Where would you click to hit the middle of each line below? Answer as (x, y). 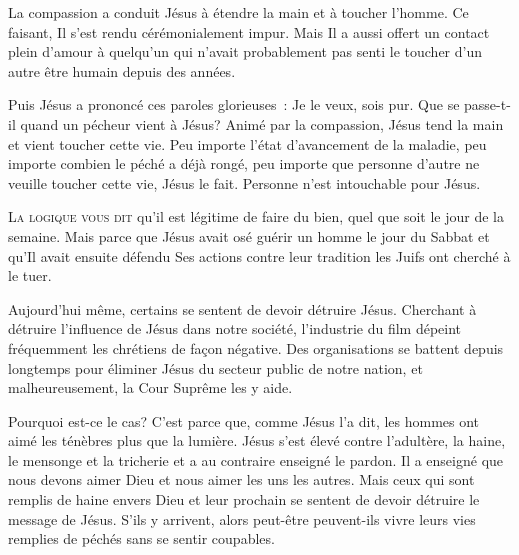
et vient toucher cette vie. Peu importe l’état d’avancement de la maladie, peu (247, 143)
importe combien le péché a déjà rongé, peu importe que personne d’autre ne (244, 163)
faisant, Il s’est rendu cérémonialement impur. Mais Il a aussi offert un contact (249, 31)
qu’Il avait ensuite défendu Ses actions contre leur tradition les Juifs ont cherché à (259, 255)
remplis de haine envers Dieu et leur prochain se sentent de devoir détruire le (244, 499)
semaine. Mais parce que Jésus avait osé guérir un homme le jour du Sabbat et (249, 235)
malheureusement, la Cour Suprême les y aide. (150, 387)
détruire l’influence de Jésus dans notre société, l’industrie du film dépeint (235, 328)
